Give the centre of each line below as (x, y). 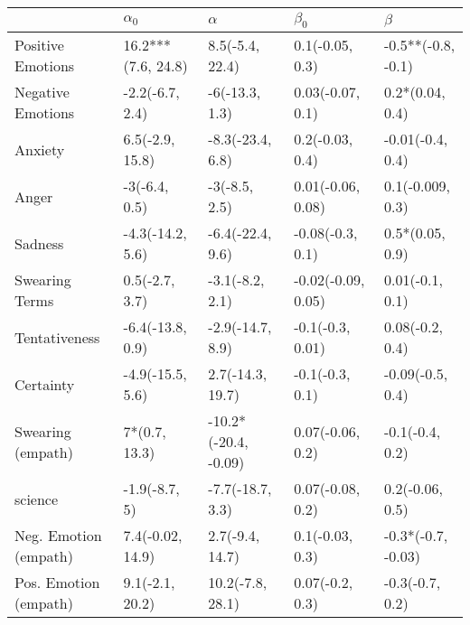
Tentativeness (57, 337)
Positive (39, 45)
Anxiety (40, 149)
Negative (42, 92)
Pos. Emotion (57, 583)
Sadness (39, 243)
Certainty (45, 384)
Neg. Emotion (58, 536)
